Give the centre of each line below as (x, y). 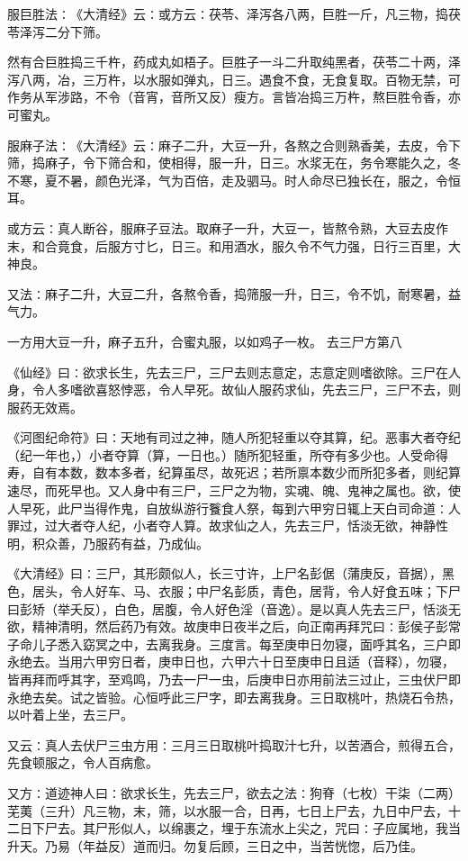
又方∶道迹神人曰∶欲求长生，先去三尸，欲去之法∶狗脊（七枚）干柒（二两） (234, 792)
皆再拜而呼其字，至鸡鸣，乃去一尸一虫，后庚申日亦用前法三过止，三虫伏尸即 (234, 679)
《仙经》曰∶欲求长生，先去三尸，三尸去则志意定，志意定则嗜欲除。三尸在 (228, 372)
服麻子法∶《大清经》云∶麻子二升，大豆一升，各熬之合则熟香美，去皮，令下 (234, 145)
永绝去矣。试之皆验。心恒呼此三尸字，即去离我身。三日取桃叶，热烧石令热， (234, 697)
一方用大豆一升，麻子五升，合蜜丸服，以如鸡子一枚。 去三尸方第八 (205, 341)
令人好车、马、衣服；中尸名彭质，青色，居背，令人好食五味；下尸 (265, 591)
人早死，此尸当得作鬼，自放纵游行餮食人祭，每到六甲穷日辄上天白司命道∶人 (234, 508)
